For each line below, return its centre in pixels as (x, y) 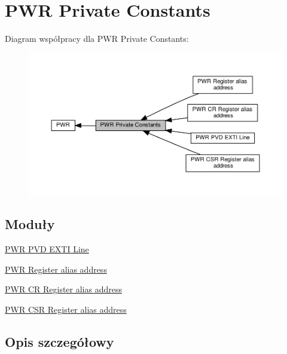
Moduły (30, 224)
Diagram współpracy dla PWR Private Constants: (97, 39)
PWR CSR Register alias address (66, 309)
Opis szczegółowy (59, 341)
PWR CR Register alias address (63, 289)
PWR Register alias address (56, 269)
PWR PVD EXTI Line (47, 249)
